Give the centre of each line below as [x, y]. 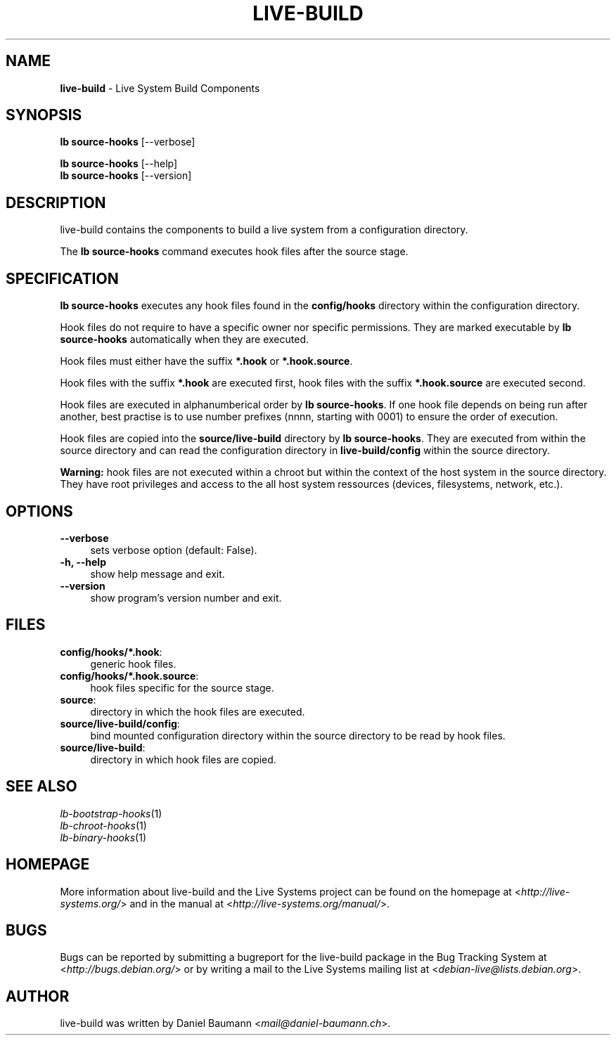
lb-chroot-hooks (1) [103, 825]
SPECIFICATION [62, 278]
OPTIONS [39, 511]
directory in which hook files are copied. [183, 759]
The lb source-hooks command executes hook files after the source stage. [234, 252]
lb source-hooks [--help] [119, 164]
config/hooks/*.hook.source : [129, 675]
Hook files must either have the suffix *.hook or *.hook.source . [206, 361]
